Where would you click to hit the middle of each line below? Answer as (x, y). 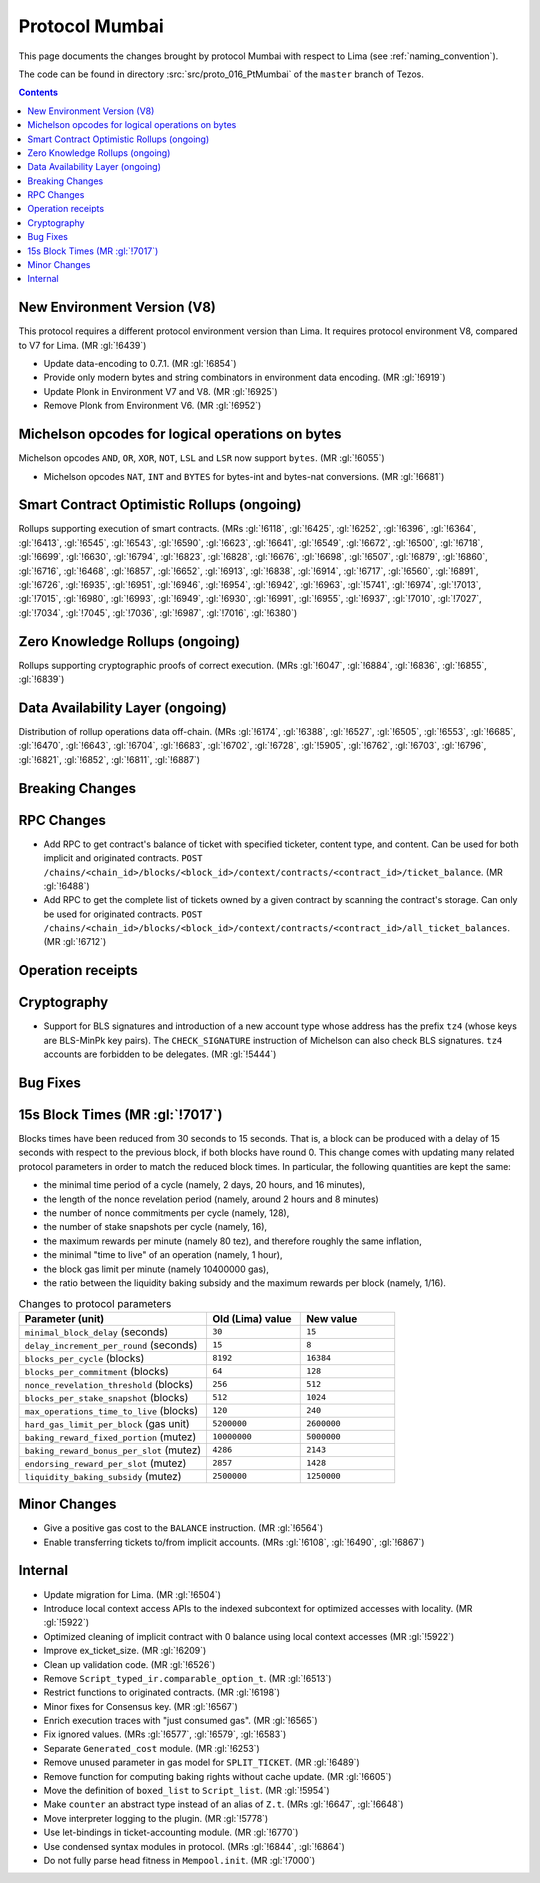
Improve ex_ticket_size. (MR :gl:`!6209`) (125, 1651)
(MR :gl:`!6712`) (75, 942)
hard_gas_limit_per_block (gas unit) (107, 1423)
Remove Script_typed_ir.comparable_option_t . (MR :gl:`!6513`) (187, 1678)
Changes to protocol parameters (95, 1303)
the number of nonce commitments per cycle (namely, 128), (166, 1213)
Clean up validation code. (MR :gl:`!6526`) (129, 1664)
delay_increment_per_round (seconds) (111, 1345)
